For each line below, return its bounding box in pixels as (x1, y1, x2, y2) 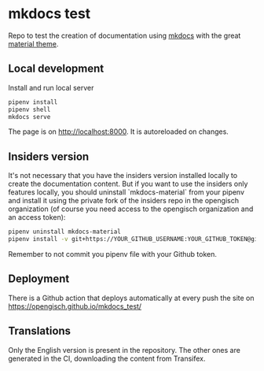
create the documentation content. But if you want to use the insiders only (8, 179, 248, 189)
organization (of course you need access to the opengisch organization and (8, 204, 254, 213)
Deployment (8, 273, 70, 286)
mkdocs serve (8, 113, 51, 121)
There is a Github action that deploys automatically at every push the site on (8, 293, 255, 302)
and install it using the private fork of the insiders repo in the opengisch (8, 196, 240, 206)
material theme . (8, 39, 59, 48)
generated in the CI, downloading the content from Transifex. (8, 354, 206, 363)
